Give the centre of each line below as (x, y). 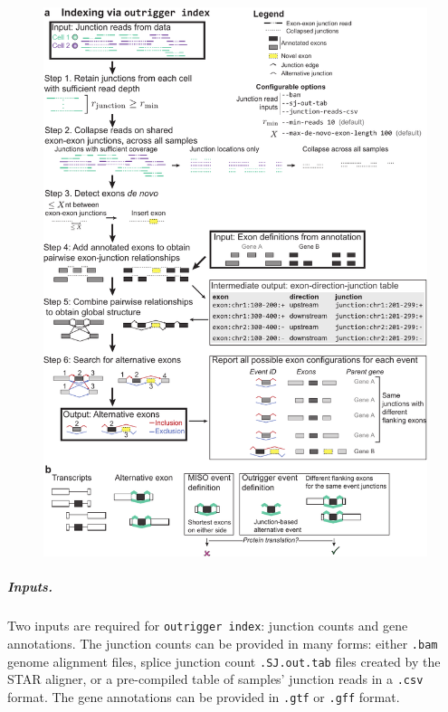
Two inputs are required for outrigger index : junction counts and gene (208, 626)
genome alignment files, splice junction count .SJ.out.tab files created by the (224, 661)
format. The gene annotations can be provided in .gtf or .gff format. (204, 697)
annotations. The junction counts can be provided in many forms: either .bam (223, 644)
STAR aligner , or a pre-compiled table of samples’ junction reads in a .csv (215, 679)
